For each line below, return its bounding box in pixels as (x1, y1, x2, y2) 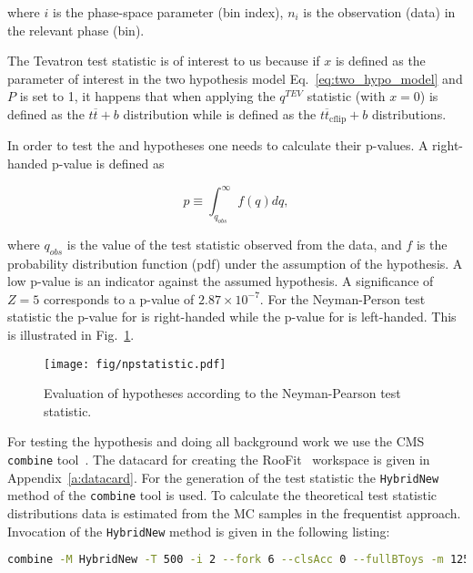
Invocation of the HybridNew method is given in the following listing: (7, 521, 390, 540)
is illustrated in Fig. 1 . (7, 325, 135, 344)
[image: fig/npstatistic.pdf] (44, 357, 226, 371)
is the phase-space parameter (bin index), (52, 3, 284, 21)
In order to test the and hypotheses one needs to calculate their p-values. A (7, 136, 428, 155)
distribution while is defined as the (123, 104, 317, 123)
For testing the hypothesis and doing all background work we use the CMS (7, 432, 425, 451)
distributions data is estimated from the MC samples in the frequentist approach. (7, 504, 461, 523)
